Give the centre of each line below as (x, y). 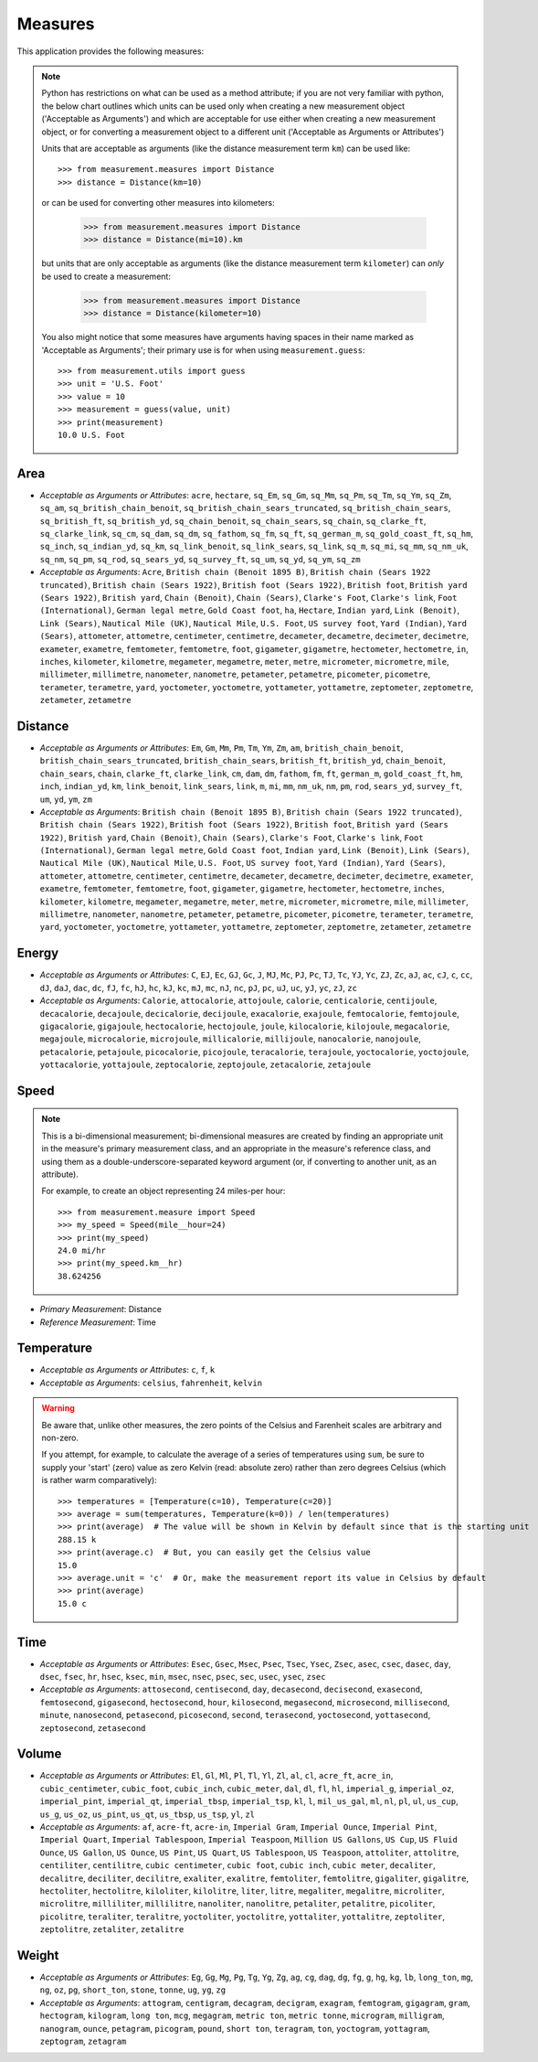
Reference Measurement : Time (98, 1322)
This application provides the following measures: (111, 51)
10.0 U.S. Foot (92, 435)
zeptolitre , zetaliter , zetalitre (112, 1929)
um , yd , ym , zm (66, 799)
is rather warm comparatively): (99, 1480)
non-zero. (60, 1438)
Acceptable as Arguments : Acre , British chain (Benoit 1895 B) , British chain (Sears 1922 (235, 572)
